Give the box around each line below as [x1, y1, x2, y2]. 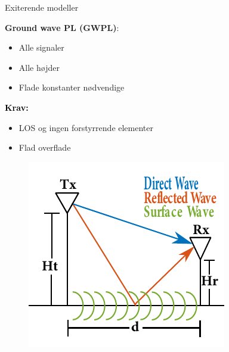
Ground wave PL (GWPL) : [5, 21, 119, 33]
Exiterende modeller [5, 1, 79, 13]
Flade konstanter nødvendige [18, 81, 125, 94]
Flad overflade [18, 141, 71, 154]
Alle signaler [18, 41, 64, 54]
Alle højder [18, 61, 60, 73]
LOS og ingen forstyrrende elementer [18, 121, 153, 133]
